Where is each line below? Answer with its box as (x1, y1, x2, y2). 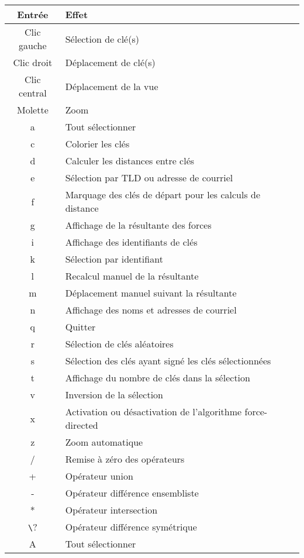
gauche (19, 39, 47, 52)
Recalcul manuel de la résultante (65, 269, 199, 283)
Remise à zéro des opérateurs (65, 452, 185, 466)
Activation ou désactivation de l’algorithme (65, 405, 242, 418)
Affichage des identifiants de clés (65, 235, 198, 249)
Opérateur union (65, 469, 133, 483)
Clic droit (13, 56, 53, 69)
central (19, 86, 47, 99)
